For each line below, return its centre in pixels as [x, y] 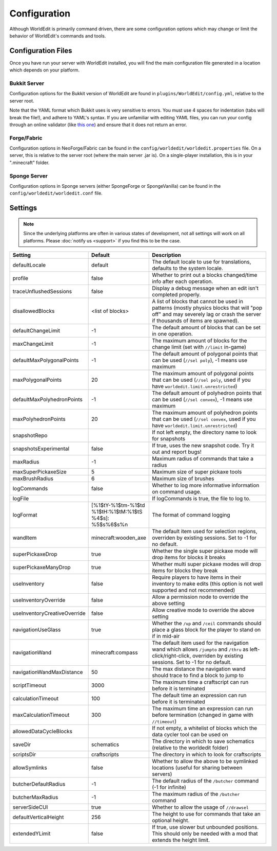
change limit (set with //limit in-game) [199, 347]
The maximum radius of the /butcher [196, 794]
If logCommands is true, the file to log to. [201, 498]
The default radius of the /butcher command [205, 781]
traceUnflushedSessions [42, 291]
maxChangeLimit [33, 344]
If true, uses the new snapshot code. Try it [203, 445]
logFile [21, 498]
